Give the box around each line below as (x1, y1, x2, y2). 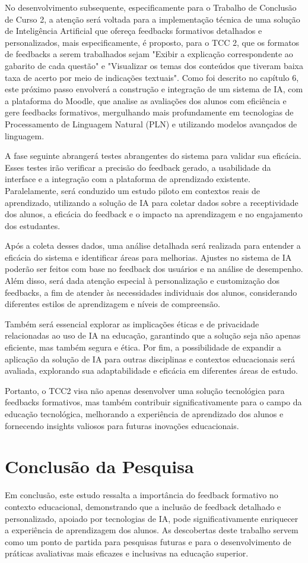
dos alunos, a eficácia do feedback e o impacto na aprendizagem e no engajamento (5, 208, 303, 220)
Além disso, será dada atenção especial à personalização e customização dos (5, 274, 280, 287)
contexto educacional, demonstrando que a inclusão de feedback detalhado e (5, 500, 281, 512)
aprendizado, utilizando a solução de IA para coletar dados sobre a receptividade (5, 196, 299, 208)
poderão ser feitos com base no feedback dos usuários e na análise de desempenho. (5, 262, 303, 275)
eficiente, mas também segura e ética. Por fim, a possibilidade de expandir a (5, 341, 281, 354)
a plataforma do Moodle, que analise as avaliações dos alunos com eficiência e (5, 94, 287, 107)
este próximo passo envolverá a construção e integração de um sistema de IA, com (5, 83, 303, 95)
